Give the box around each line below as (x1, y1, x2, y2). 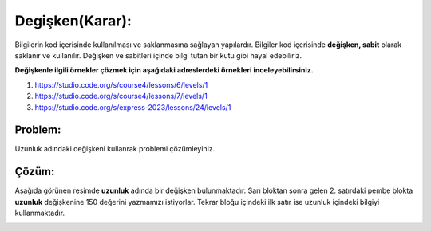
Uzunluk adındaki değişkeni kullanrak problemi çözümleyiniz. (14, 144, 215, 154)
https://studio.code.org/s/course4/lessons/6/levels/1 (34, 80, 208, 89)
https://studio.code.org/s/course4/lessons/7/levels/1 (34, 92, 208, 101)
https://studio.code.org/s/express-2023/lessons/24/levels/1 (34, 102, 231, 112)
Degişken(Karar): (14, 12, 132, 29)
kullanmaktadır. (14, 208, 65, 218)
